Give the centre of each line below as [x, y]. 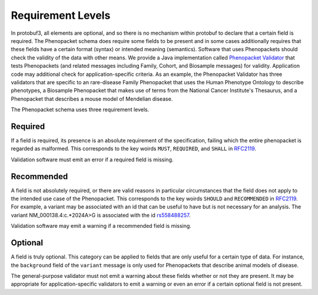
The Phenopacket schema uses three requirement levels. [80, 110]
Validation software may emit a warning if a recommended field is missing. [101, 226]
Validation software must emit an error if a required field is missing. [92, 160]
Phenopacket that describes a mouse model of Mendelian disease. [92, 99]
